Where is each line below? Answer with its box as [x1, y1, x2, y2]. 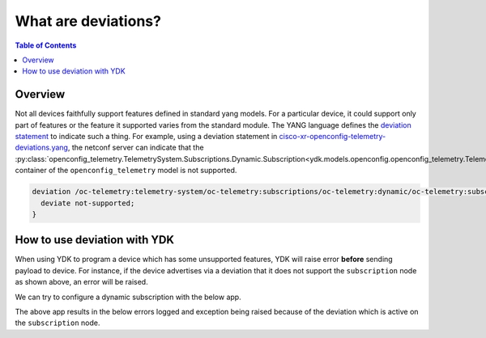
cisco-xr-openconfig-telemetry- [279, 132, 386, 142]
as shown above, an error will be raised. [15, 277, 149, 287]
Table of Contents [15, 40, 77, 50]
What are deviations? [15, 12, 162, 30]
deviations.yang [15, 142, 69, 153]
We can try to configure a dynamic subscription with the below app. [15, 292, 242, 302]
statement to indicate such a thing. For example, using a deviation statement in [15, 132, 278, 142]
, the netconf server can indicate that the [67, 142, 204, 153]
